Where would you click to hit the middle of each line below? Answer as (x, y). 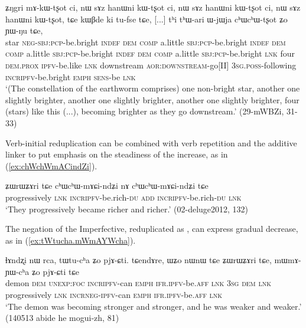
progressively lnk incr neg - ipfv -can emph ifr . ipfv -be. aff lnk (114, 295)
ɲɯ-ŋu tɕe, (24, 30)
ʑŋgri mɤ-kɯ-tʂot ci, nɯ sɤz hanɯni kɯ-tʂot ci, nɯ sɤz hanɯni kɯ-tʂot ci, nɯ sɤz (153, 7)
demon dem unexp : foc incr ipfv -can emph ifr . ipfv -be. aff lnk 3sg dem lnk (138, 283)
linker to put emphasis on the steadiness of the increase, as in (117, 154)
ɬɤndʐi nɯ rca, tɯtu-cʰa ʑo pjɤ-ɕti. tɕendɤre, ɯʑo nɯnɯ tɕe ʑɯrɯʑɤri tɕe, (139, 260)
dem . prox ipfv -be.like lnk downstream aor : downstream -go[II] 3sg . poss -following (151, 65)
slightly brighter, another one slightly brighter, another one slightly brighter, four (152, 99)
